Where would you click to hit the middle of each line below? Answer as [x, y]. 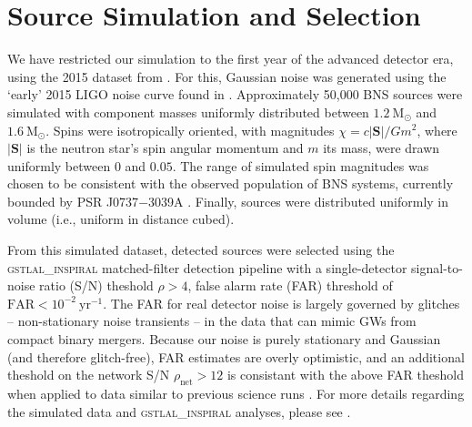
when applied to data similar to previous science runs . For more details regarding [236, 394]
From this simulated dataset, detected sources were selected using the [201, 250]
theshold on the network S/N [89, 375]
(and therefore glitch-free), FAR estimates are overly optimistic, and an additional [236, 356]
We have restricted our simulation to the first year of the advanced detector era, [231, 59]
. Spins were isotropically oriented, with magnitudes [190, 130]
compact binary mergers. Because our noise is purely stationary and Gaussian [224, 339]
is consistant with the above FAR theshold [345, 375]
